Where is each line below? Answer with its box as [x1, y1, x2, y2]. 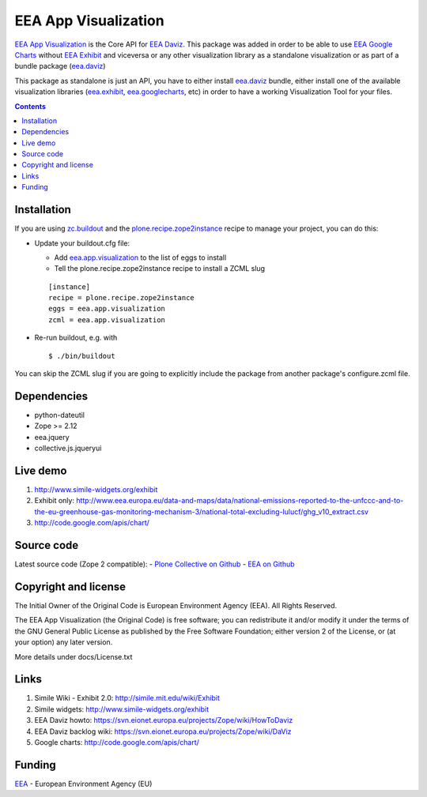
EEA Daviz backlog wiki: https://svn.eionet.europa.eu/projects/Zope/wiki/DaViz [34, 727, 292, 736]
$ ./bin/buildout [48, 352, 115, 360]
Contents [14, 101, 47, 111]
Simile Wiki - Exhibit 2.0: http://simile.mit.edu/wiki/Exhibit [34, 694, 221, 703]
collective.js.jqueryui [34, 443, 102, 453]
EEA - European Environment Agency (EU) [14, 779, 153, 788]
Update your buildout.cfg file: [34, 238, 130, 248]
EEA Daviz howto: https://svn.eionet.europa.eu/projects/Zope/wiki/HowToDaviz [34, 716, 293, 725]
